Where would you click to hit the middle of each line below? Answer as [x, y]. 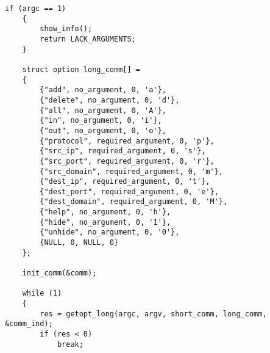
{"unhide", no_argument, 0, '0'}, [110, 232]
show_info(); [66, 29]
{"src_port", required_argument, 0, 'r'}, [127, 161]
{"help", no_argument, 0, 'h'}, [105, 212]
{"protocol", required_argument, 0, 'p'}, [127, 141]
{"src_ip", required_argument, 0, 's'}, [123, 151]
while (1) [42, 293]
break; [70, 344]
